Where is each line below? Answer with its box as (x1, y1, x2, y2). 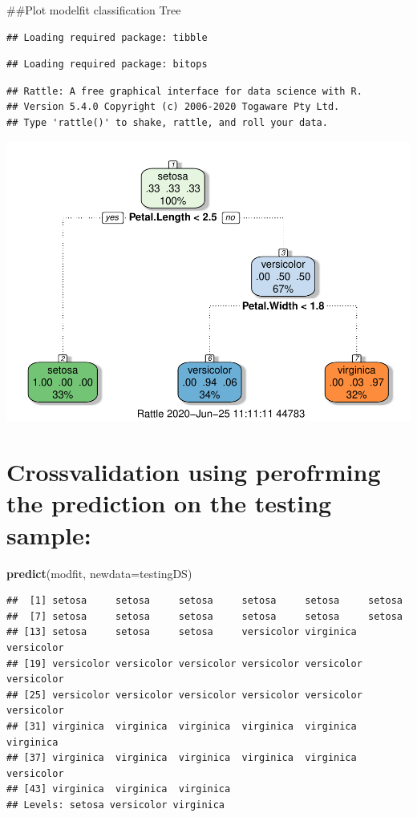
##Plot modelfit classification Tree (6, 2, 181, 18)
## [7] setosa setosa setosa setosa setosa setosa (6, 610, 403, 622)
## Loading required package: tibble (6, 31, 208, 43)
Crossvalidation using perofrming (6, 455, 381, 488)
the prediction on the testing (6, 487, 332, 520)
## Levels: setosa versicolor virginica (6, 799, 225, 811)
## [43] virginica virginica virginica (6, 783, 231, 795)
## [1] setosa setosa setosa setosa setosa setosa (6, 595, 403, 607)
